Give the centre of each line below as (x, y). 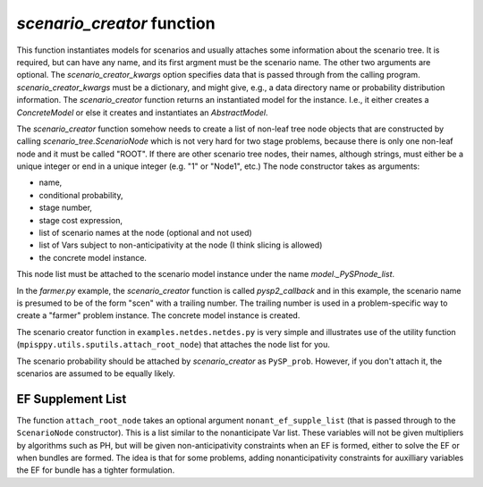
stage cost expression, (81, 220)
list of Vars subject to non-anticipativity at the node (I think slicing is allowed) (181, 245)
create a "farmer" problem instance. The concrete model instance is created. (158, 315)
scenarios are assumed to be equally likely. (96, 373)
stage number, (66, 208)
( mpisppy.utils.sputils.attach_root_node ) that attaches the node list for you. (174, 345)
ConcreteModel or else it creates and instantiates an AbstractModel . (142, 113)
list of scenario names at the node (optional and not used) (145, 233)
